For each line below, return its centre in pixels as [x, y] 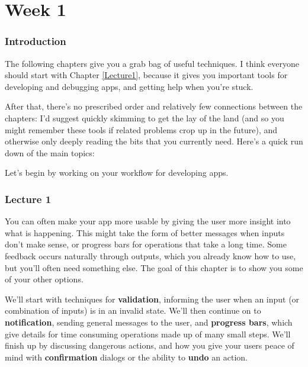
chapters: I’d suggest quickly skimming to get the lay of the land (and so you [145, 117]
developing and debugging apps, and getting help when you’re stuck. [129, 86]
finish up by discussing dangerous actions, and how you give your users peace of [150, 345]
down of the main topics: [50, 152]
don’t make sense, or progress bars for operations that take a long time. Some [146, 244]
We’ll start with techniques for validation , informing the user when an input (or [152, 299]
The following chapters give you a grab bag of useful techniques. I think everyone [152, 63]
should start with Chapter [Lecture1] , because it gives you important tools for [146, 75]
